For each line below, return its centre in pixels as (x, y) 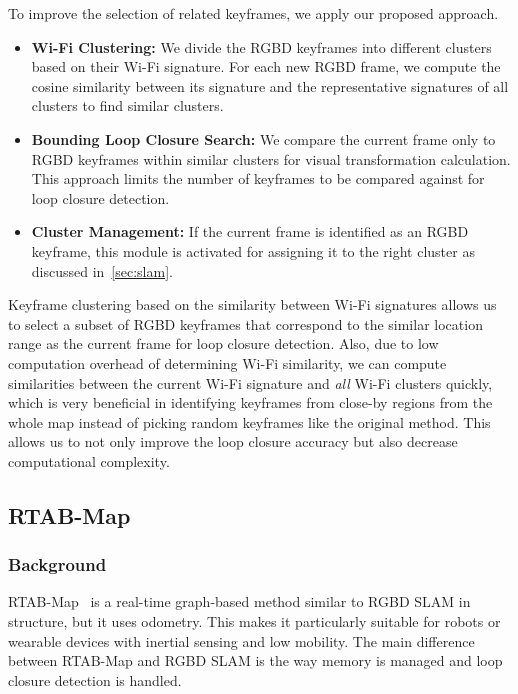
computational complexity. (89, 460)
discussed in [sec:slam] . (102, 270)
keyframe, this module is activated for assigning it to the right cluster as (253, 250)
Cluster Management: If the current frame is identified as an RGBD (250, 231)
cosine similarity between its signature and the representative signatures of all (270, 85)
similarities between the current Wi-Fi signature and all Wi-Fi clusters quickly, (250, 382)
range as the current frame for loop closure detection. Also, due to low (223, 343)
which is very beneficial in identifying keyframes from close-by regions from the (250, 402)
